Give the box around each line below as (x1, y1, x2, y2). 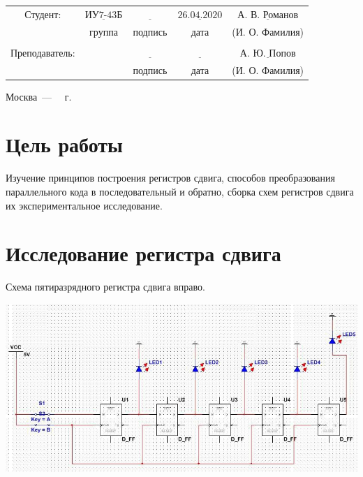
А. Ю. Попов (239, 48, 296, 59)
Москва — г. (6, 89, 72, 103)
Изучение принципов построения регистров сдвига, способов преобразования (6, 170, 335, 185)
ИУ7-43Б (84, 10, 123, 20)
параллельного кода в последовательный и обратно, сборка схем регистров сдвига (6, 184, 354, 198)
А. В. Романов (237, 10, 299, 20)
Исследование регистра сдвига (6, 239, 281, 267)
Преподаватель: (10, 45, 75, 59)
